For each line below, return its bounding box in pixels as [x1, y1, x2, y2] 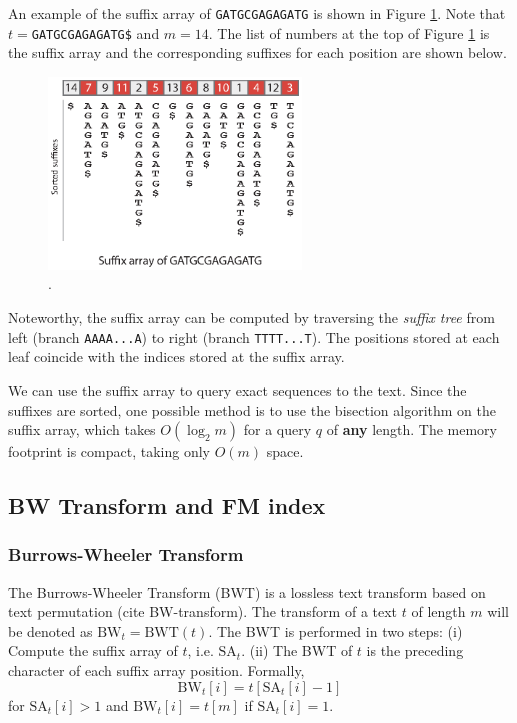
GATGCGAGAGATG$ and [31, 22, 160, 43]
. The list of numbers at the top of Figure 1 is [208, 22, 490, 43]
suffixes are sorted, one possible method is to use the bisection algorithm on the [8, 399, 496, 420]
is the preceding [366, 640, 464, 661]
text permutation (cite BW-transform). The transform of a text [8, 601, 398, 622]
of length [411, 601, 466, 622]
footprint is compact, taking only [8, 441, 210, 462]
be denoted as [8, 620, 93, 641]
